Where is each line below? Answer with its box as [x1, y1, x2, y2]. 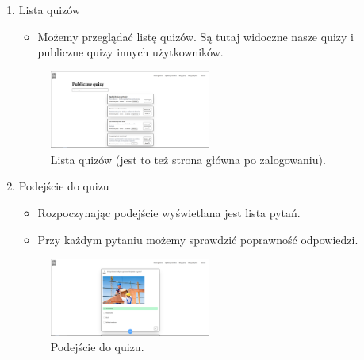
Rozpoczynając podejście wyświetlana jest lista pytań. [37, 205, 301, 221]
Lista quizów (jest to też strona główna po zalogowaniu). [50, 151, 326, 167]
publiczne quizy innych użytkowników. [37, 44, 224, 60]
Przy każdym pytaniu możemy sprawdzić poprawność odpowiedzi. [37, 231, 358, 247]
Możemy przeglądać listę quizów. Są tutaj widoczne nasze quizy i [37, 28, 354, 44]
